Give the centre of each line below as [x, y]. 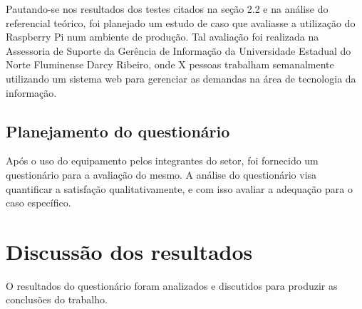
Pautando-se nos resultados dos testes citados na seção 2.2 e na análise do [167, 9]
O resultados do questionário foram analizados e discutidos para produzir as [172, 285]
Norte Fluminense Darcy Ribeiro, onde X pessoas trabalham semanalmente [170, 64]
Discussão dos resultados [129, 251]
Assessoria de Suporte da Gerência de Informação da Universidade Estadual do [179, 50]
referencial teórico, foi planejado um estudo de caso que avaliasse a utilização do [181, 22]
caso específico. [38, 203]
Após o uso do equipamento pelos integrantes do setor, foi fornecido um [162, 161]
